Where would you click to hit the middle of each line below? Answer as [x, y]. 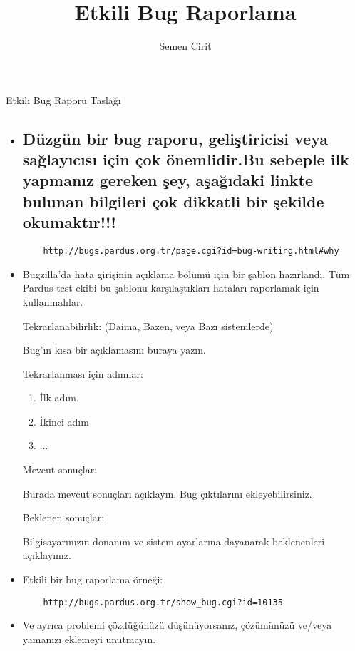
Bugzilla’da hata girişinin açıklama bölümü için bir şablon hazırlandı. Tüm [186, 273]
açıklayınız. [47, 555]
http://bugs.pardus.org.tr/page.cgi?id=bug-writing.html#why [191, 251]
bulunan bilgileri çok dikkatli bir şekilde [173, 201]
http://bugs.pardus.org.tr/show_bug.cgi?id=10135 [163, 602]
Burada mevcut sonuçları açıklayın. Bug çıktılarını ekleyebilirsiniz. [167, 493]
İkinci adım [64, 421]
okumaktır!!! [69, 222]
